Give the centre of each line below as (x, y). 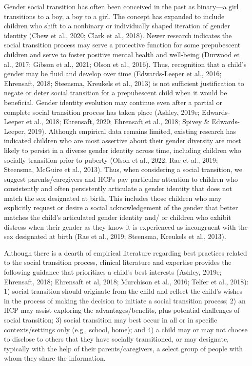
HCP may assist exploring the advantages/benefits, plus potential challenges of (122, 310)
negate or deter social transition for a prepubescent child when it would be (116, 93)
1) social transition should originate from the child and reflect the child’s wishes (123, 291)
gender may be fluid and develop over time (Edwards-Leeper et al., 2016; (113, 74)
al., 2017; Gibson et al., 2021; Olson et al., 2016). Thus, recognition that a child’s (125, 64)
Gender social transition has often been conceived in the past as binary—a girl (121, 6)
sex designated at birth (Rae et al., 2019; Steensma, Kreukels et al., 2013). (115, 236)
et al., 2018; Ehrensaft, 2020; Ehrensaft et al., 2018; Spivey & (118, 121)
